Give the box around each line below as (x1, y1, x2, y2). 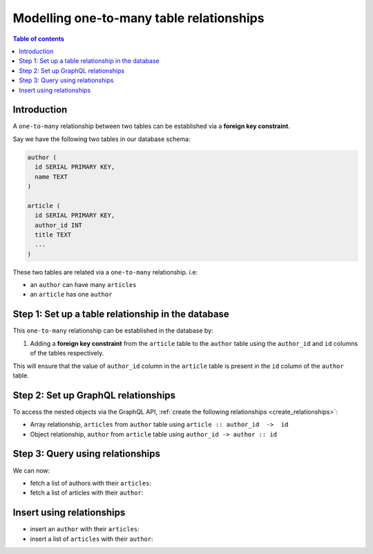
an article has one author (30, 290, 113, 299)
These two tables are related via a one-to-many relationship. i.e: (12, 268, 198, 276)
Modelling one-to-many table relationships (12, 10, 265, 26)
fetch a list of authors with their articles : (30, 479, 152, 487)
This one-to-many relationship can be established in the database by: (12, 326, 213, 335)
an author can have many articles (30, 281, 137, 289)
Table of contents (12, 35, 65, 43)
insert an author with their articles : (30, 525, 140, 533)
